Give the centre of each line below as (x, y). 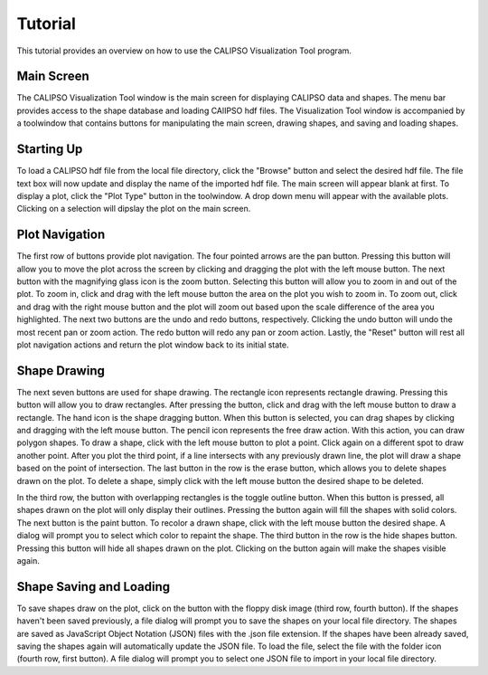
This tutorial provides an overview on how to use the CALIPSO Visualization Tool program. (184, 51)
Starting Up (50, 149)
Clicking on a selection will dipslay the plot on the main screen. (134, 209)
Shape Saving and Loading (94, 587)
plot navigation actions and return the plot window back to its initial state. (153, 345)
